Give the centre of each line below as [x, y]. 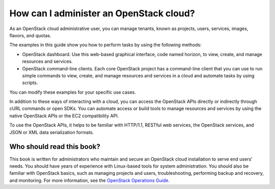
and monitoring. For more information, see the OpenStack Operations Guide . [90, 180]
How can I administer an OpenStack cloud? [102, 13]
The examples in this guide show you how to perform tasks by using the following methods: [105, 45]
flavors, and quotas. [30, 35]
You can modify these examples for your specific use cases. [73, 92]
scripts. [30, 83]
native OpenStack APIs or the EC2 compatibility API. [64, 116]
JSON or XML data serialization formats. [52, 132]
